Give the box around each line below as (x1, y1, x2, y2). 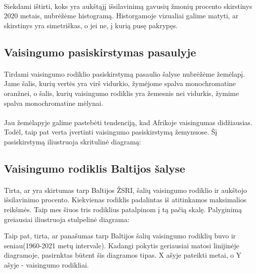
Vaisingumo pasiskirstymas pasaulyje (4, 44, 196, 59)
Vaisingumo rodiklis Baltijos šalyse (4, 160, 185, 176)
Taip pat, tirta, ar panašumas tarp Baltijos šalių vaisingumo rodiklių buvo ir (4, 230, 236, 241)
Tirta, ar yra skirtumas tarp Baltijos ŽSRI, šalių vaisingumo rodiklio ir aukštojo (4, 184, 247, 195)
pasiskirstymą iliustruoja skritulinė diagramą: (4, 136, 141, 146)
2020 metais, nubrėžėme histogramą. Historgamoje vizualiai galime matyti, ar (4, 10, 239, 21)
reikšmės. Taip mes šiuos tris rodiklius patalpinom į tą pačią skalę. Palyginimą (4, 204, 242, 215)
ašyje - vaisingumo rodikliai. (4, 260, 89, 270)
